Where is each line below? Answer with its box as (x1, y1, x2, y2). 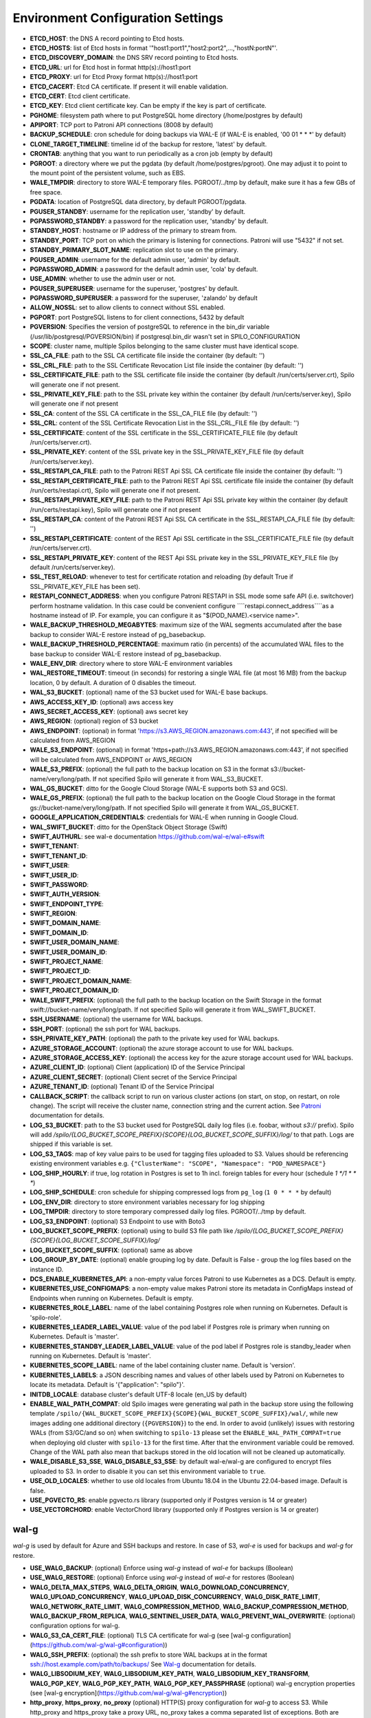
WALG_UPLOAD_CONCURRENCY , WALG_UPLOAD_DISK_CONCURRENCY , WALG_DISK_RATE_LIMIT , (30, 1593, 321, 1601)
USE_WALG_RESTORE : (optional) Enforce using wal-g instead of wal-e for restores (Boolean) (30, 1574, 295, 1582)
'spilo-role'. (30, 1313, 62, 1321)
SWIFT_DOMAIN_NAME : (30, 919, 101, 927)
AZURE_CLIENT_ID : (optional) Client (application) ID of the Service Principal (30, 1063, 245, 1071)
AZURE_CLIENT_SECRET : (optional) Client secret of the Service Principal (30, 1073, 237, 1081)
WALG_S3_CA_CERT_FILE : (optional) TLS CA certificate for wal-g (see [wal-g (30, 1631, 250, 1639)
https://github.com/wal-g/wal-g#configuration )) (32, 1641, 168, 1649)
